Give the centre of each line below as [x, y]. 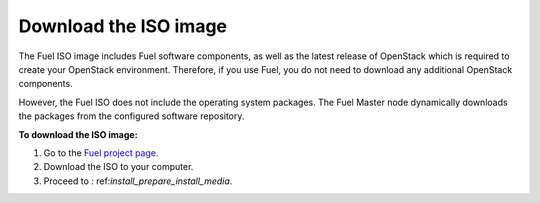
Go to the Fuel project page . [101, 152]
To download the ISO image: [78, 134]
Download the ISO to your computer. [118, 167]
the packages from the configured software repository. [131, 116]
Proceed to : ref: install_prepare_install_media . [138, 181]
